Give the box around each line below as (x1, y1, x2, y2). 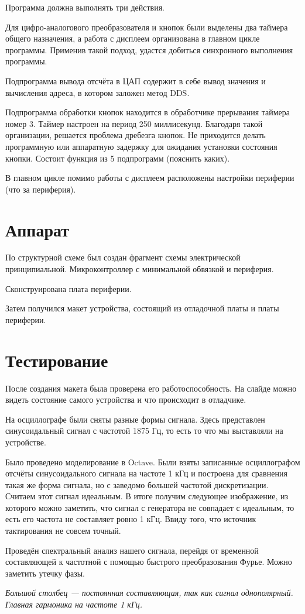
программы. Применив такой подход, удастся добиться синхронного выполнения (5, 43, 293, 56)
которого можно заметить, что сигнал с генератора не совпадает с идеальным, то (5, 501, 294, 513)
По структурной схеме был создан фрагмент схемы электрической (5, 251, 241, 263)
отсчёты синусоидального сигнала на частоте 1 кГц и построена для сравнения (5, 467, 287, 479)
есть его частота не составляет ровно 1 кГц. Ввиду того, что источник (5, 513, 256, 525)
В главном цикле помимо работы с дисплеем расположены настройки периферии (5, 171, 294, 184)
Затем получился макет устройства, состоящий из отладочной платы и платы (5, 302, 279, 314)
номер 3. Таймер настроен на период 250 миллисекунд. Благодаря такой (5, 117, 263, 129)
